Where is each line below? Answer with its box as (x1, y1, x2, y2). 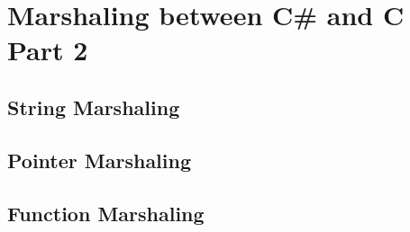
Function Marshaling (7, 199, 205, 227)
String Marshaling (7, 93, 180, 120)
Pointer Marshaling (7, 146, 192, 174)
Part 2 (7, 31, 88, 68)
